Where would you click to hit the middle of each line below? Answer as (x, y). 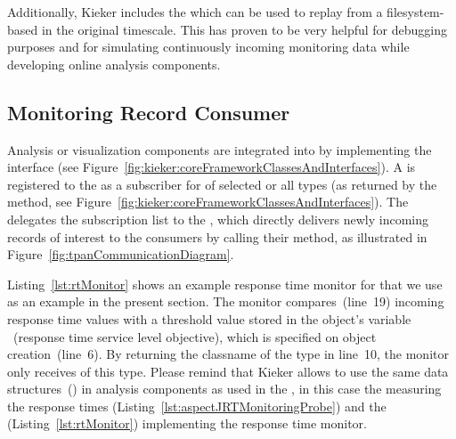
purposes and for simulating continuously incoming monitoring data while (208, 47)
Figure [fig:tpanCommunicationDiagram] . (121, 254)
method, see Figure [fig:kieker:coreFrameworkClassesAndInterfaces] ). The (208, 202)
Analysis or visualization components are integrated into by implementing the (220, 149)
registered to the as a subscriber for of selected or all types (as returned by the (222, 184)
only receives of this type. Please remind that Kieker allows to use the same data (228, 371)
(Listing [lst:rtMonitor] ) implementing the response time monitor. (187, 423)
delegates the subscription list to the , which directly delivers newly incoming (218, 219)
